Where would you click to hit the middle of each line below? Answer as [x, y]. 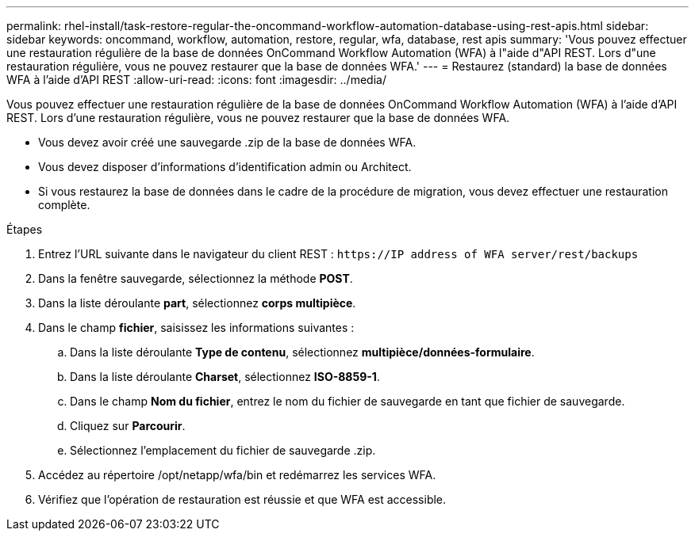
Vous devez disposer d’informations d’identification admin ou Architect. [225, 167]
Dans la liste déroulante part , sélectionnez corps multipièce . [197, 303]
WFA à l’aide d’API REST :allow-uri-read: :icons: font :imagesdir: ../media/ [196, 80]
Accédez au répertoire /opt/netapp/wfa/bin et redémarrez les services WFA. [237, 475]
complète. [64, 205]
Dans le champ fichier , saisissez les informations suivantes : [196, 328]
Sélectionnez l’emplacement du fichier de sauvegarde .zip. [223, 450]
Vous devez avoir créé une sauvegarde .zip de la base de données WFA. [227, 142]
